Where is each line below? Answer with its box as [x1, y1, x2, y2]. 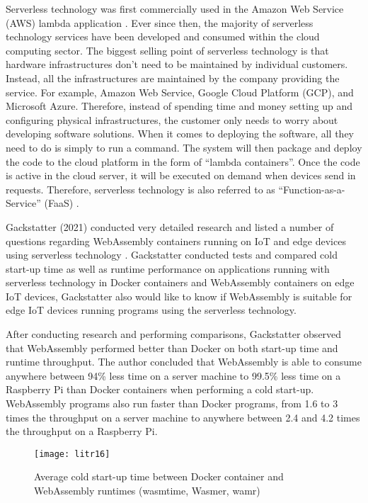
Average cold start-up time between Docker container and [34, 469, 284, 484]
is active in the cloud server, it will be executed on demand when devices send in [6, 168, 356, 183]
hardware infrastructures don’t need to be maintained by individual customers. [6, 57, 348, 72]
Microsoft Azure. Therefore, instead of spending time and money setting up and [6, 98, 353, 113]
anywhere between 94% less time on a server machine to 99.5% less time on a [6, 368, 341, 383]
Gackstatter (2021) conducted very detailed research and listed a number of [6, 219, 334, 234]
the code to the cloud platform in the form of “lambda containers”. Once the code [6, 154, 360, 169]
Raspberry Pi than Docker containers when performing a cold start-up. [6, 382, 314, 397]
